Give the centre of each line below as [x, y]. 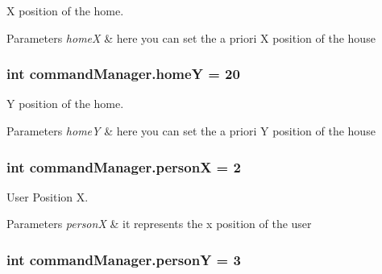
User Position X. [48, 196]
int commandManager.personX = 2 [124, 166]
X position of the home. [65, 10]
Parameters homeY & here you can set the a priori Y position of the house [191, 131]
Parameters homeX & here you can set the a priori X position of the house [191, 37]
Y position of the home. [65, 104]
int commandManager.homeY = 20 [123, 74]
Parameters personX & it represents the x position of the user [159, 224]
